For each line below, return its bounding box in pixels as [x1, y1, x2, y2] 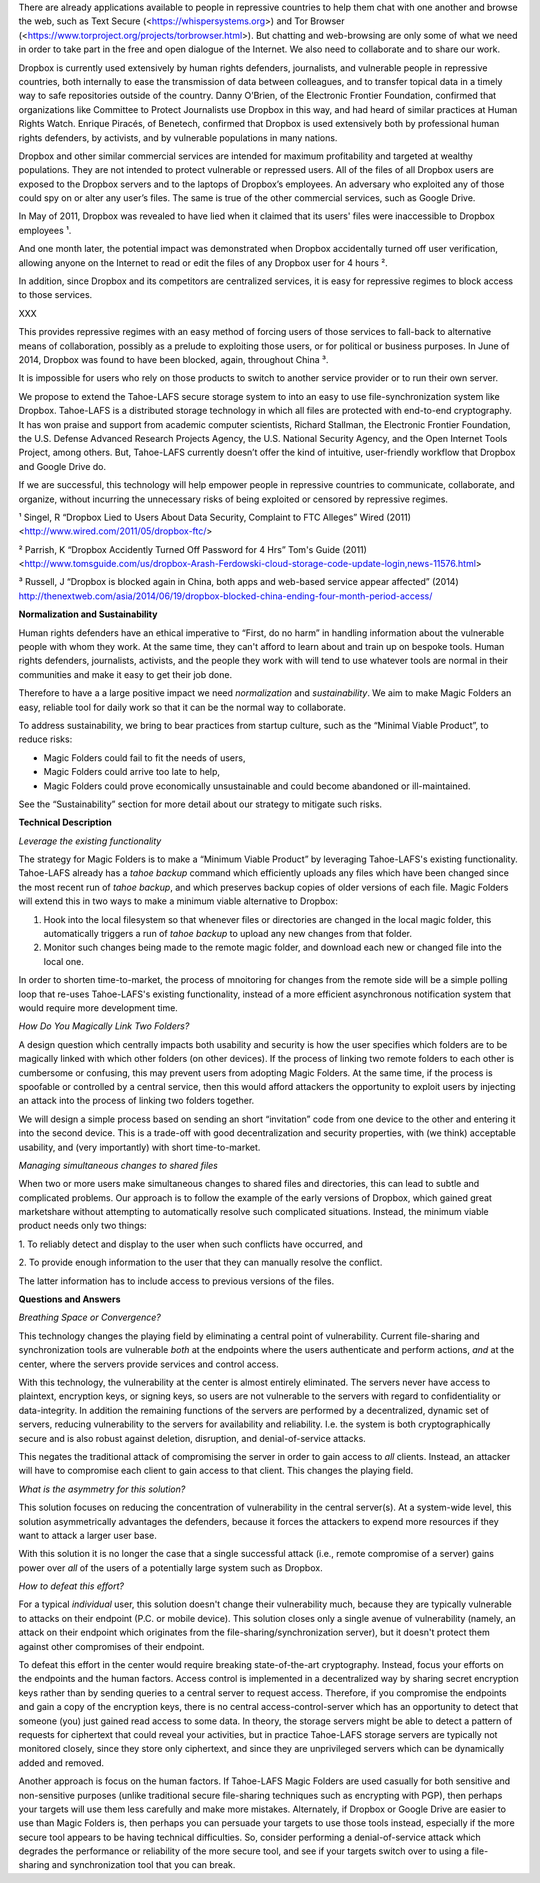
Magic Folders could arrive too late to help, [43, 766, 220, 778]
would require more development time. [18, 1002, 179, 1014]
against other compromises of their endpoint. [18, 1640, 205, 1652]
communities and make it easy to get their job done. [18, 668, 233, 680]
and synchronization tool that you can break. [51, 1859, 236, 1871]
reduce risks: [18, 733, 73, 745]
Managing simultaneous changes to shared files [18, 1159, 219, 1171]
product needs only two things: [18, 1220, 147, 1232]
